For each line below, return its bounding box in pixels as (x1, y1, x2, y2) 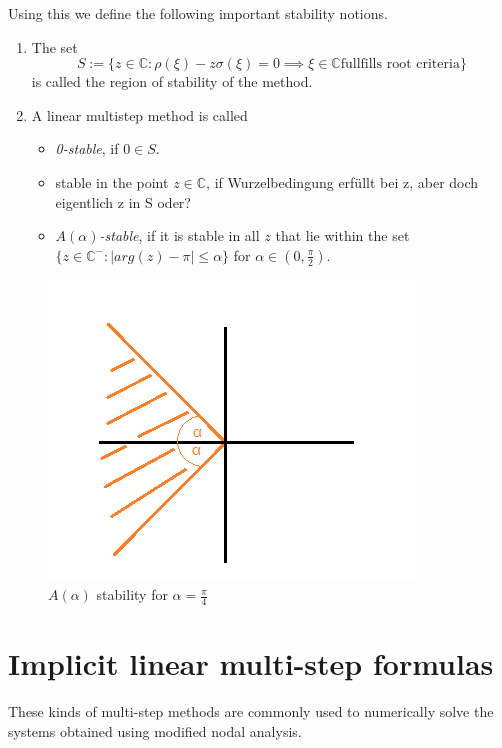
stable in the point (55, 171, 169, 192)
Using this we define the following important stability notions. (8, 3, 388, 23)
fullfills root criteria (340, 57, 460, 72)
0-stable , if (55, 138, 119, 159)
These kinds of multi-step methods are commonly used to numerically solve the (8, 701, 494, 722)
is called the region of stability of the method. (31, 71, 313, 92)
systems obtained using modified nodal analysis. (8, 720, 302, 741)
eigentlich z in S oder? (55, 191, 191, 212)
